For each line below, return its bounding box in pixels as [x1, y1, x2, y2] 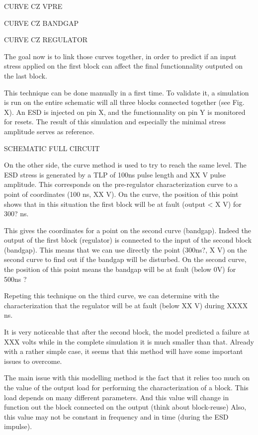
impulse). [4, 421, 32, 432]
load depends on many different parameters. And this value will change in [4, 392, 229, 402]
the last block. [4, 70, 47, 81]
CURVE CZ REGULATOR [4, 34, 88, 45]
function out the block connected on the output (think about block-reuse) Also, [4, 402, 247, 412]
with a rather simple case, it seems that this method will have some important [4, 346, 243, 356]
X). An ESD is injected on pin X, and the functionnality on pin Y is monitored [4, 106, 246, 117]
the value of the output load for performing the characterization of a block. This [4, 382, 249, 392]
